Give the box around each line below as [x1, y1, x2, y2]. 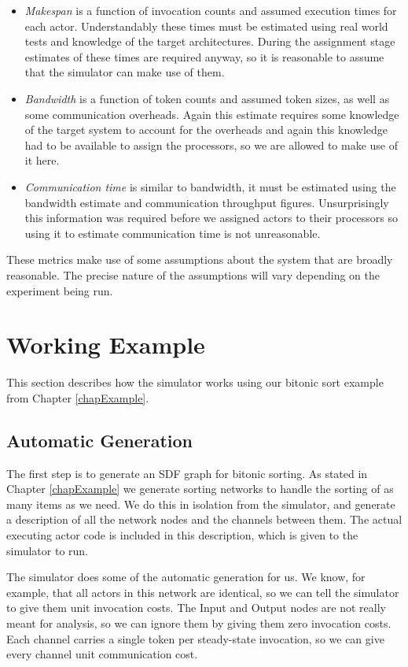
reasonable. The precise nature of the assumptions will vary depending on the [6, 266, 380, 283]
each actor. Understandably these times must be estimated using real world [24, 17, 388, 34]
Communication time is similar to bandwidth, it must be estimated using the [24, 178, 396, 195]
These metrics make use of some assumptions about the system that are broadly [6, 251, 393, 268]
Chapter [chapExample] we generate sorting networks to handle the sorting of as [6, 480, 394, 497]
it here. [24, 152, 60, 169]
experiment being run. [6, 282, 113, 298]
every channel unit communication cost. [6, 646, 198, 662]
